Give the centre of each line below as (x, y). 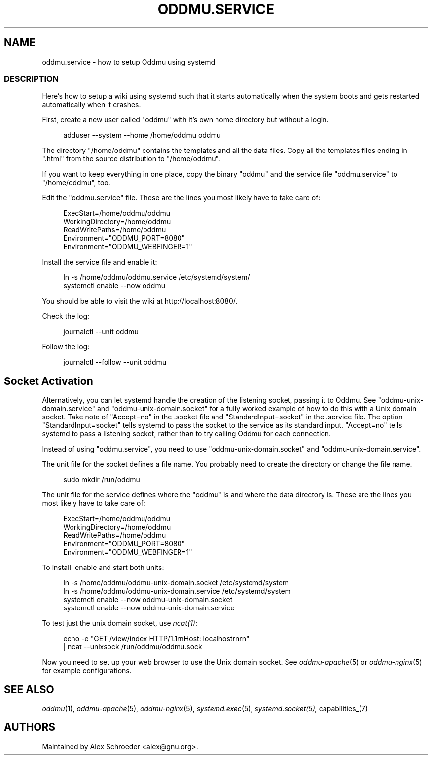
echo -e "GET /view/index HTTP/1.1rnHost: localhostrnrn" (156, 639)
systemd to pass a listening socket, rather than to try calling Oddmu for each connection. (187, 434)
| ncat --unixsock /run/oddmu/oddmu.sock (133, 647)
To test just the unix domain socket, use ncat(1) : (120, 623)
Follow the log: (66, 347)
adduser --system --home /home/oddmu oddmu (142, 135)
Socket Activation (49, 381)
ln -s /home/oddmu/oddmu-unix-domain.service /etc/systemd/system (177, 591)
